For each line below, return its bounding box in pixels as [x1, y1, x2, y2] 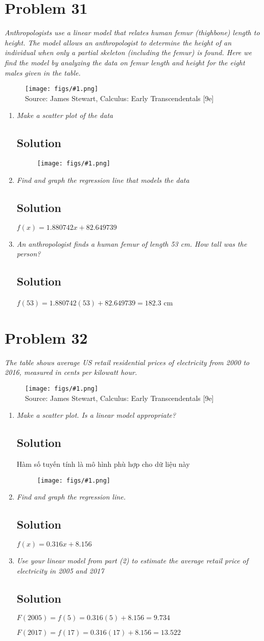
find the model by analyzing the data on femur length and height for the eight [5, 57, 245, 67]
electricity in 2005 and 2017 [16, 565, 104, 576]
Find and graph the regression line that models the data [16, 174, 189, 185]
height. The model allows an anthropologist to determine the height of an [5, 37, 232, 48]
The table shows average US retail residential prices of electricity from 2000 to [5, 357, 250, 367]
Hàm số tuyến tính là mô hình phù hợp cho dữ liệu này [16, 458, 190, 469]
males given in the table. [5, 67, 81, 78]
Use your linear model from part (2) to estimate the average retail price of [16, 555, 249, 565]
